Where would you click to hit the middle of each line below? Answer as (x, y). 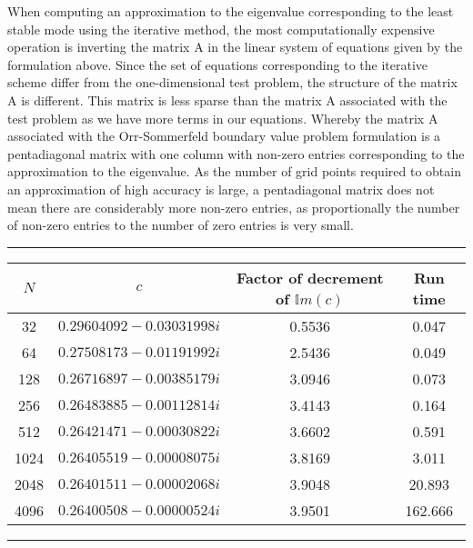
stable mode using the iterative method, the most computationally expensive (221, 29)
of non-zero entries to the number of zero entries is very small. (181, 225)
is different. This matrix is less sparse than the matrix (171, 100)
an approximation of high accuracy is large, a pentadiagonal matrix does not (221, 189)
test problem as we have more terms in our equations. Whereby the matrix (216, 118)
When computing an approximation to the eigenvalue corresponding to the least (231, 11)
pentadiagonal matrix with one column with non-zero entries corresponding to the (236, 153)
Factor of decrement (310, 277)
